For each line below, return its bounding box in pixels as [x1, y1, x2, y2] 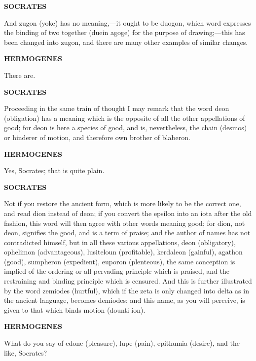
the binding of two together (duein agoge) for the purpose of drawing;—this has [4, 27, 245, 37]
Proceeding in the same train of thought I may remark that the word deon [4, 103, 229, 113]
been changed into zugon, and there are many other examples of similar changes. [4, 36, 248, 47]
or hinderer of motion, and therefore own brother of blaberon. [4, 132, 190, 142]
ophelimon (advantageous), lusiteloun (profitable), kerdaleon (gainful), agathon [4, 247, 243, 257]
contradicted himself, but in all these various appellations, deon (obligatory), [4, 237, 236, 247]
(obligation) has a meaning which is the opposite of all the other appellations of [4, 112, 245, 123]
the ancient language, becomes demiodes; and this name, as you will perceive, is [4, 295, 245, 305]
